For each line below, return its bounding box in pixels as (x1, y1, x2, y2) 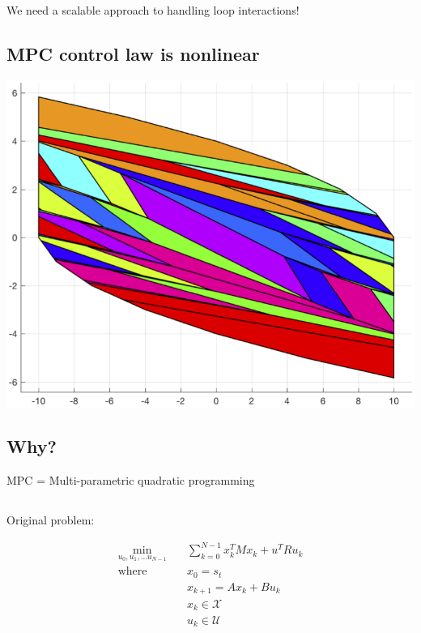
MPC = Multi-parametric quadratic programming (6, 472, 255, 489)
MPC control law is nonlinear (6, 41, 260, 66)
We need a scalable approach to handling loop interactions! (6, 2, 300, 18)
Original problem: (6, 511, 95, 528)
